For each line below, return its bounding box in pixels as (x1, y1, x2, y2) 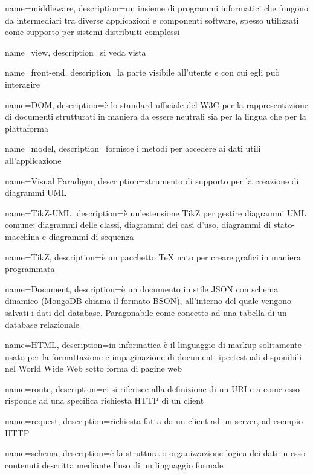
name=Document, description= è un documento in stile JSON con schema (5, 282, 279, 295)
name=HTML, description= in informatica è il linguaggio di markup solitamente (5, 338, 302, 351)
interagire (5, 77, 40, 90)
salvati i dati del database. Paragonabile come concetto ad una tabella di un (5, 306, 287, 318)
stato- (273, 218, 295, 231)
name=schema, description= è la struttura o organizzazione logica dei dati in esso (5, 447, 306, 459)
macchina (5, 230, 40, 242)
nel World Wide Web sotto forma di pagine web (5, 362, 182, 375)
